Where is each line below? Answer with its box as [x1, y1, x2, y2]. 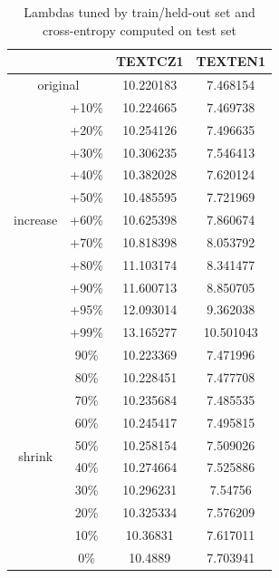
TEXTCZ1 [115, 52, 184, 71]
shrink [18, 446, 53, 465]
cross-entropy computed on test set [43, 20, 236, 39]
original [37, 75, 80, 94]
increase [14, 210, 58, 229]
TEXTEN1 [196, 52, 265, 71]
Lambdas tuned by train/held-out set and [24, 3, 255, 21]
